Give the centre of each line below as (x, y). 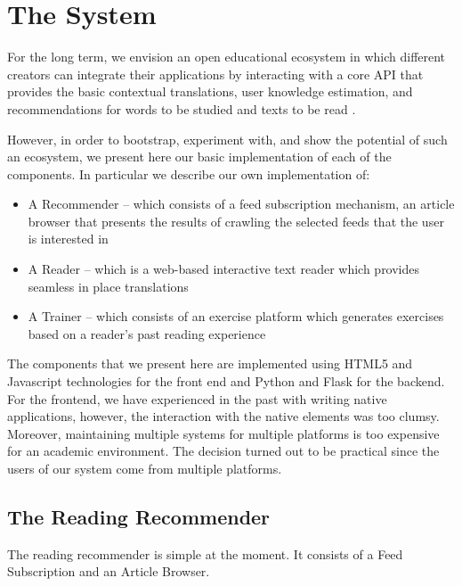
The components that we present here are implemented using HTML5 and (210, 363)
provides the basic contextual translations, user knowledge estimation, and (210, 91)
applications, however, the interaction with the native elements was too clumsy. (223, 416)
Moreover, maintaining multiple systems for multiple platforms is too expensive (223, 433)
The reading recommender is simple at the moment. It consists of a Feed (205, 553)
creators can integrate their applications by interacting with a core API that (215, 74)
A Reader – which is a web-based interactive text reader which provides (224, 269)
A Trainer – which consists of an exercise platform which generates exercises (236, 316)
